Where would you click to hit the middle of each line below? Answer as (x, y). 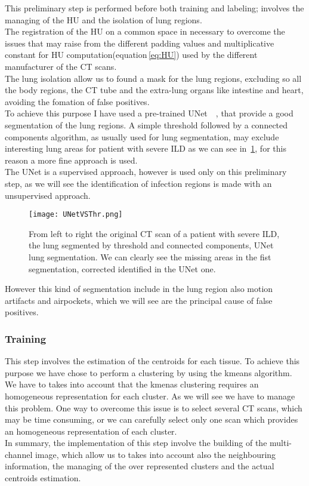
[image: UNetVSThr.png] (76, 215)
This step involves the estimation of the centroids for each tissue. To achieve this (152, 361)
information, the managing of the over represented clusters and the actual (140, 466)
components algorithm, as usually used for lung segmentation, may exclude (142, 136)
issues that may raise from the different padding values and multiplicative (140, 43)
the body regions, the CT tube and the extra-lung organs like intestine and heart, (154, 90)
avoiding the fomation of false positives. (77, 101)
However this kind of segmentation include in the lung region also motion (139, 289)
